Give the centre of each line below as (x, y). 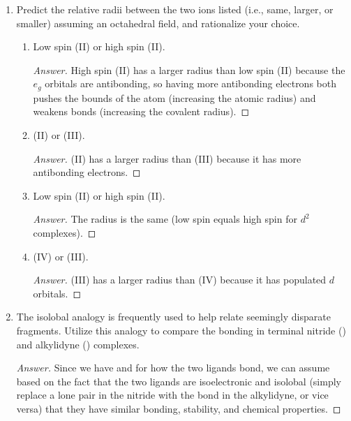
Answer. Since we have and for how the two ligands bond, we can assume (173, 368)
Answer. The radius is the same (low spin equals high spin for (165, 219)
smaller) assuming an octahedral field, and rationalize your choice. (158, 23)
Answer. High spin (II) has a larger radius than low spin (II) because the (189, 69)
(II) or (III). (59, 135)
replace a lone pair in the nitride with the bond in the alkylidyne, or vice (172, 395)
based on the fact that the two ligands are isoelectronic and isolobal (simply (179, 381)
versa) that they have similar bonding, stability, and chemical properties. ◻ (179, 408)
